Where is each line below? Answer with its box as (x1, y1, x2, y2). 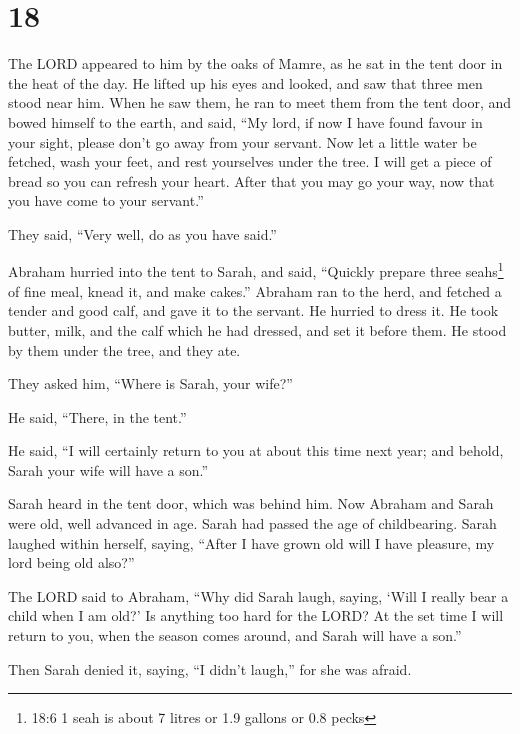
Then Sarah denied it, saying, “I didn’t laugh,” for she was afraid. (8, 658, 412, 679)
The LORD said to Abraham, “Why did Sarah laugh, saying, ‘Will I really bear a (8, 585, 509, 606)
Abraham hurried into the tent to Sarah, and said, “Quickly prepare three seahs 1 (8, 258, 504, 282)
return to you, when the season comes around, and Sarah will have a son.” (8, 625, 462, 646)
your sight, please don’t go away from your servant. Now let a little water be (8, 131, 477, 152)
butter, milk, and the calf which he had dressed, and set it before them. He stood (8, 319, 507, 340)
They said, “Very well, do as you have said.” (8, 223, 277, 244)
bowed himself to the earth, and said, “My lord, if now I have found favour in (8, 111, 483, 132)
